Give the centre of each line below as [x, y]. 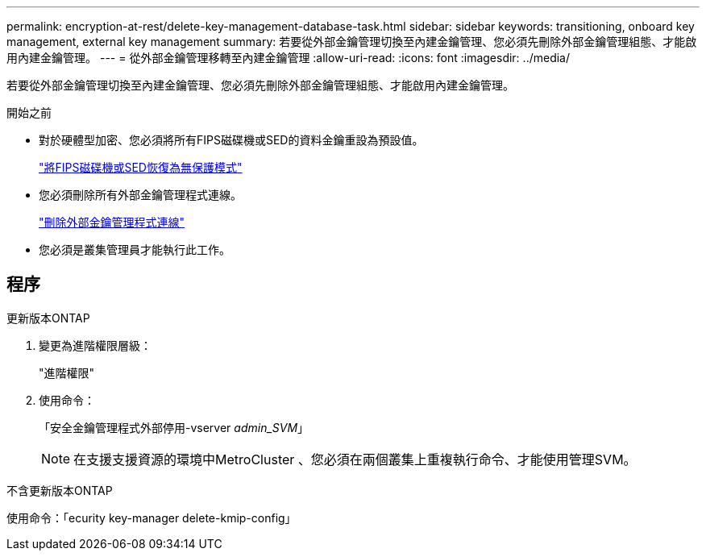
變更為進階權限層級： [95, 345]
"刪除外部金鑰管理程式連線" [112, 222]
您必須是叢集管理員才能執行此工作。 [135, 249]
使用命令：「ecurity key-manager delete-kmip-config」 [152, 518]
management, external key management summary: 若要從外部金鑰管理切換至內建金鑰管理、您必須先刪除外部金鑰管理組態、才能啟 [352, 42]
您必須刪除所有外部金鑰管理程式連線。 [140, 195]
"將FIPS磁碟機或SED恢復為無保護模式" [141, 167]
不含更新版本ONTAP [60, 490]
